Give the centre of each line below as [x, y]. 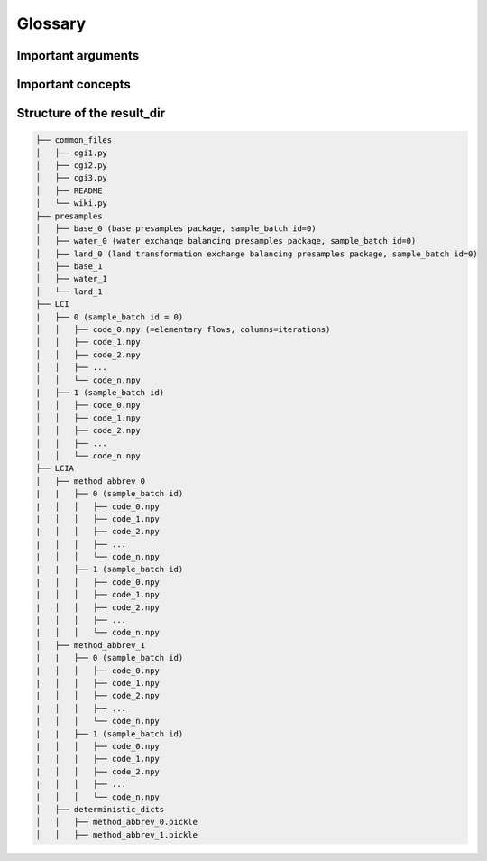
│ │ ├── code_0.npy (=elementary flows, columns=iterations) [183, 330]
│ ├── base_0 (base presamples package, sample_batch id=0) [176, 228]
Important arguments [78, 56]
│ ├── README [69, 190]
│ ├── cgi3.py [72, 178]
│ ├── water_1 [72, 279]
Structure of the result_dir [91, 113]
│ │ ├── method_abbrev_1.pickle [117, 834]
